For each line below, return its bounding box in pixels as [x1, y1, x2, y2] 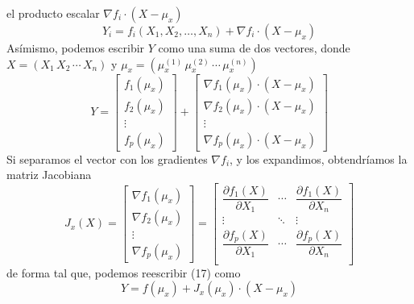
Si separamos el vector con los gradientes [6, 150, 208, 167]
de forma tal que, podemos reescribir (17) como [6, 264, 241, 281]
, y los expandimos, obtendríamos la [230, 150, 408, 167]
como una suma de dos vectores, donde [158, 40, 350, 56]
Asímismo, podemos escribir [6, 40, 145, 56]
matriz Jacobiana [6, 166, 92, 183]
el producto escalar [6, 5, 100, 21]
